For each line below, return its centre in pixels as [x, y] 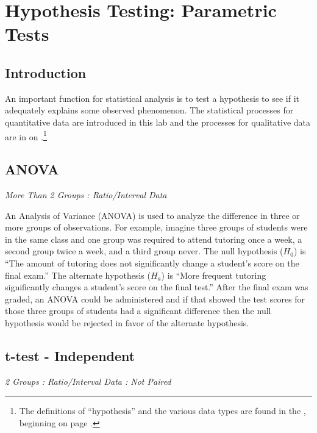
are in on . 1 [26, 135]
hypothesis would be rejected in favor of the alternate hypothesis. [127, 322]
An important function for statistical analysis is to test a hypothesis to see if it [152, 98]
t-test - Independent [70, 355]
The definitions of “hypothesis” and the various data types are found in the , [162, 411]
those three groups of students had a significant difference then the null [138, 311]
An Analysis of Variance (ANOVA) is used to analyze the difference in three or [152, 215]
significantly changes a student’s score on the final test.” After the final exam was [157, 287]
